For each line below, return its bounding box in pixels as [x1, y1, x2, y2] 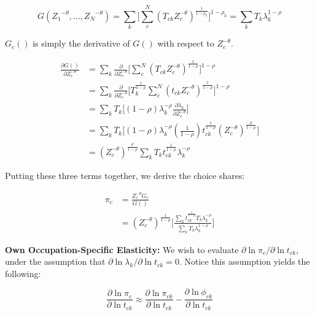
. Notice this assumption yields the [179, 255, 310, 268]
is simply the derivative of [33, 37, 130, 50]
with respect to [157, 37, 214, 50]
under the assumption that [5, 255, 106, 268]
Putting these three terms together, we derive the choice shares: [5, 169, 245, 181]
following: [5, 267, 41, 279]
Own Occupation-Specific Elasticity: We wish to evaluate [5, 243, 239, 256]
